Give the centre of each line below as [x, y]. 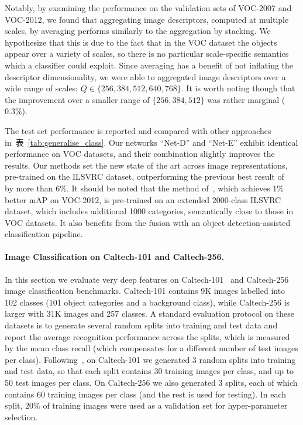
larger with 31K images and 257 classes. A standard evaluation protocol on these [149, 313]
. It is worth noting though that [238, 88]
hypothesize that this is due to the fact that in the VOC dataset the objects [141, 42]
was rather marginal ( [246, 99]
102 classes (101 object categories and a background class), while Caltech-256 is [147, 302]
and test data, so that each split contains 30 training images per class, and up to [149, 371]
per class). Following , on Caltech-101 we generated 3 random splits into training [150, 359]
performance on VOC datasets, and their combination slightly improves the [140, 154]
